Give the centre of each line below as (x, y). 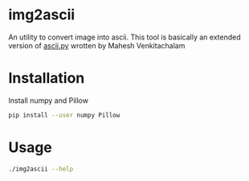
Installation (47, 78)
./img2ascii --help (41, 169)
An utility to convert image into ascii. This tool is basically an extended (124, 37)
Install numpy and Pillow (48, 100)
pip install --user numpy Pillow (64, 115)
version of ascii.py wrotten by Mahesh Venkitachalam (97, 45)
